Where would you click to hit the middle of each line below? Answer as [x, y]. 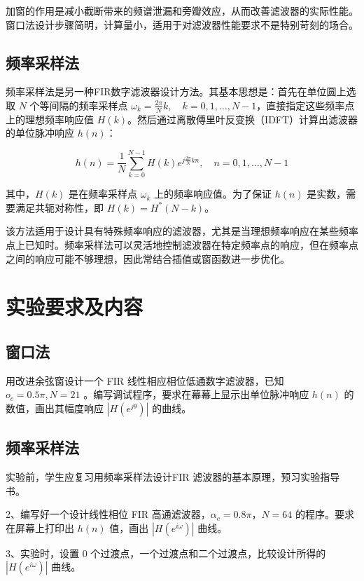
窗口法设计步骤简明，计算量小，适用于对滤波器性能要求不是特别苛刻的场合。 [182, 24]
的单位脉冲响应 [40, 133]
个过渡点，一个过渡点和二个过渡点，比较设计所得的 [208, 553]
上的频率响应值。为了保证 [213, 194]
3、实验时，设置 [42, 553]
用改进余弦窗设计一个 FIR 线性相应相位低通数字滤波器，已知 [145, 380]
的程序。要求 [324, 514]
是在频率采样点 [103, 194]
